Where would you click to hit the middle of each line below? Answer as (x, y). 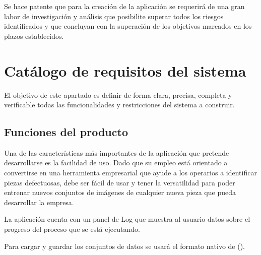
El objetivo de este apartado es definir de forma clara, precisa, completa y (118, 94)
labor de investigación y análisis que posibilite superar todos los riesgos (114, 16)
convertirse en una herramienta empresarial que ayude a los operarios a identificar (130, 173)
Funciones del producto (66, 132)
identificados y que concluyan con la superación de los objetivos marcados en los (128, 26)
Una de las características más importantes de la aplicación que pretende (117, 152)
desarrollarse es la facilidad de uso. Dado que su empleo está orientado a (116, 163)
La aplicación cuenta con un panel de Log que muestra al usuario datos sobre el (127, 219)
